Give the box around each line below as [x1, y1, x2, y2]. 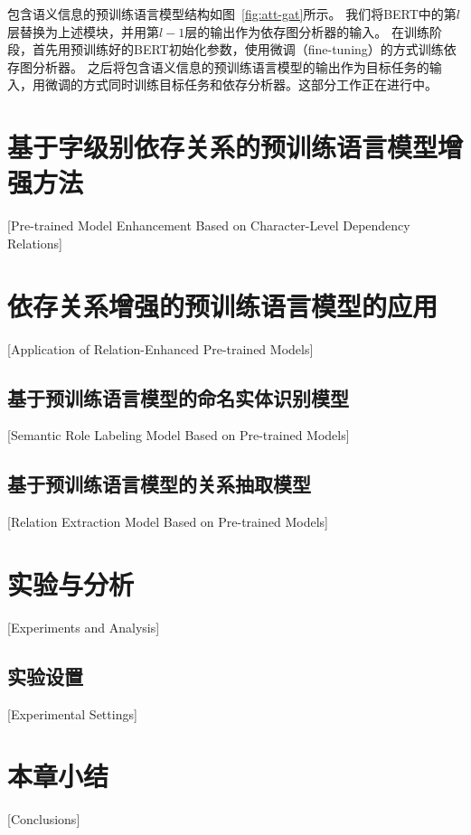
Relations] [7, 233, 62, 252]
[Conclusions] [7, 810, 80, 829]
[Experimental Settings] [7, 704, 137, 723]
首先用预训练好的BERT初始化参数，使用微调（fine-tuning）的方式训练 [32, 40, 444, 59]
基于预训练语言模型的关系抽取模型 [7, 470, 311, 498]
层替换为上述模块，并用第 [7, 22, 159, 41]
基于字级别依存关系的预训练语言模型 [7, 128, 438, 165]
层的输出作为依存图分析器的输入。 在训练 [184, 22, 429, 41]
